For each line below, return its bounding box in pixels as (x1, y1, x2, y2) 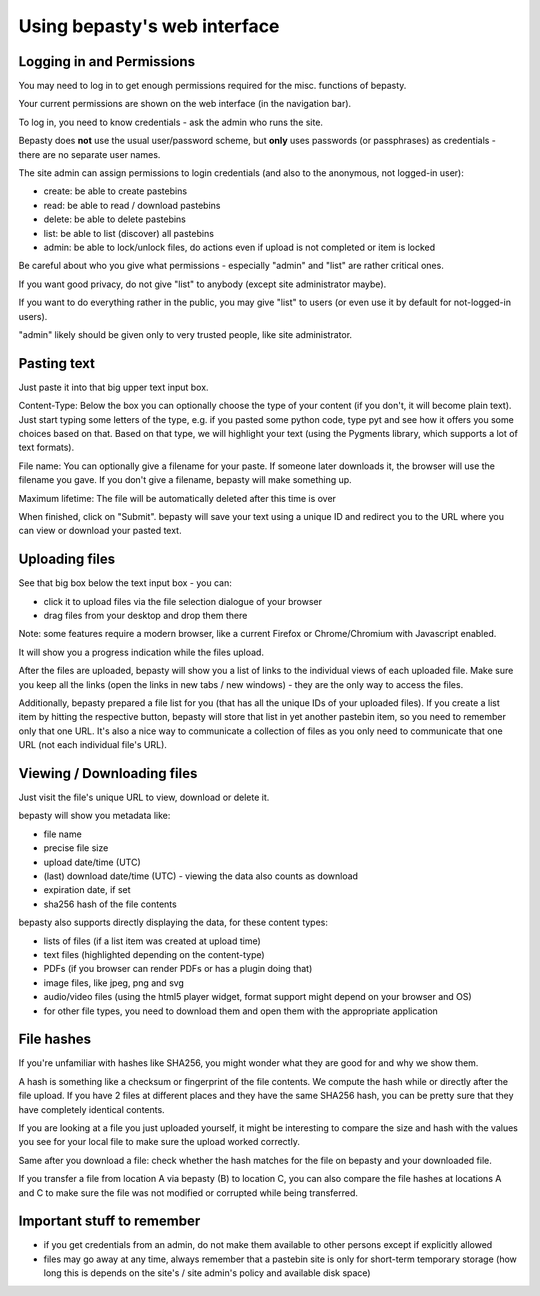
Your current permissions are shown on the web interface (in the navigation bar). (18, 98, 352, 110)
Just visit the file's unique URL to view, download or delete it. (18, 791, 270, 804)
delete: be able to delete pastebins (43, 213, 187, 225)
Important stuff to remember (18, 1213, 201, 1230)
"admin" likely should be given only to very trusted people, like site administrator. (18, 328, 353, 340)
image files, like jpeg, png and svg (43, 976, 185, 989)
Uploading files (18, 551, 116, 568)
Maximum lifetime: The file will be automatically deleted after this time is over (18, 492, 337, 504)
